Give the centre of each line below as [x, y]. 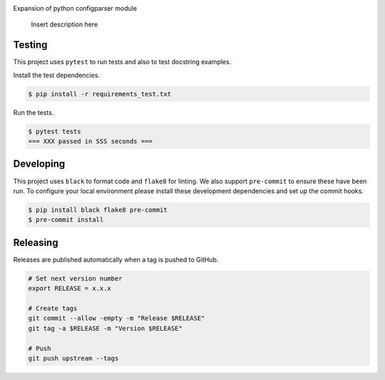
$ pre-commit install [66, 220]
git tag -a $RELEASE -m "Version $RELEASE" [106, 328]
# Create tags [53, 308]
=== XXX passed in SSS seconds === [90, 142]
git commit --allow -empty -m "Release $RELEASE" [117, 318]
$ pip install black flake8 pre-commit [98, 210]
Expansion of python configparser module [75, 8]
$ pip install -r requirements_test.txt [99, 94]
